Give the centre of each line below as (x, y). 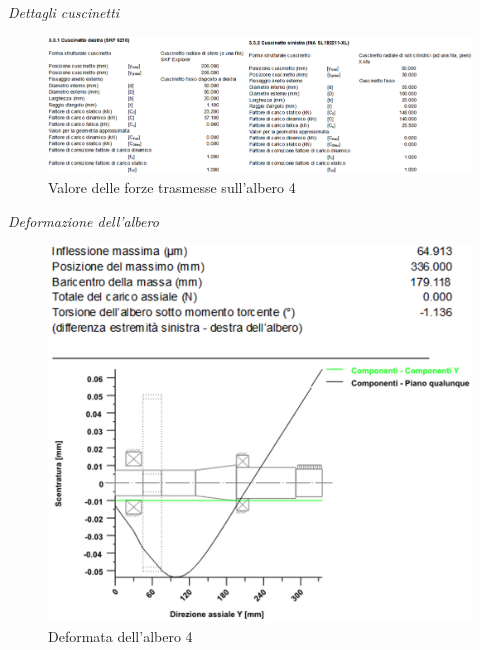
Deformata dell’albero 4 (120, 635)
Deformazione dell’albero (83, 220)
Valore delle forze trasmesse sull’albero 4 (172, 186)
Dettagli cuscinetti (64, 12)
